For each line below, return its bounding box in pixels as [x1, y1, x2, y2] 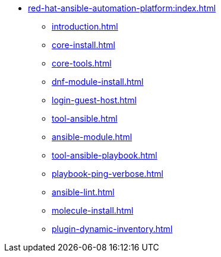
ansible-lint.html [52, 187, 115, 197]
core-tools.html [52, 58, 112, 68]
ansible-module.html [52, 132, 132, 142]
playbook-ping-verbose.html [52, 169, 163, 179]
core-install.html [52, 40, 115, 50]
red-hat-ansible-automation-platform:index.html [28, 3, 216, 13]
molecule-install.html [52, 205, 134, 215]
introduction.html [52, 21, 118, 31]
